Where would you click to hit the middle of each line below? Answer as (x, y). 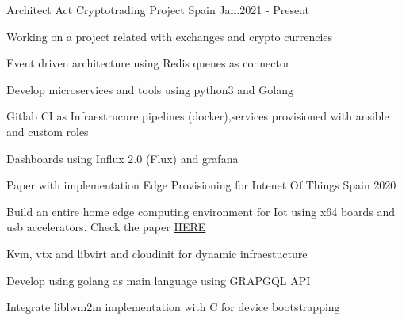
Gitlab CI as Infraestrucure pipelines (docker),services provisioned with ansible (198, 116)
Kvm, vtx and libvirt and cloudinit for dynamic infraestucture (157, 253)
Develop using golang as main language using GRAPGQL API (159, 280)
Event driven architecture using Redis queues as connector (148, 63)
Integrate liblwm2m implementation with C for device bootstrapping (173, 307)
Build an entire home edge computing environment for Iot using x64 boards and (201, 211)
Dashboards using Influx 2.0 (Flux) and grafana (123, 158)
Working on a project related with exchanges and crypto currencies (170, 36)
